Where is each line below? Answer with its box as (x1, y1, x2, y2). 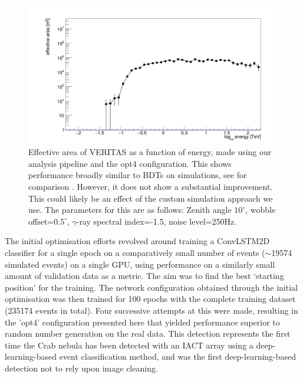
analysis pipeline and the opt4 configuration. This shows (28, 157, 232, 169)
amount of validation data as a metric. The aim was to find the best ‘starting (5, 269, 284, 282)
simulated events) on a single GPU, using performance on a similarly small (5, 258, 275, 270)
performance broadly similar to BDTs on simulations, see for (28, 169, 247, 181)
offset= (28, 215, 54, 227)
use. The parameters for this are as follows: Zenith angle (28, 203, 232, 216)
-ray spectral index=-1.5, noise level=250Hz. (76, 215, 237, 227)
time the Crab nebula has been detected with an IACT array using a (5, 338, 253, 351)
